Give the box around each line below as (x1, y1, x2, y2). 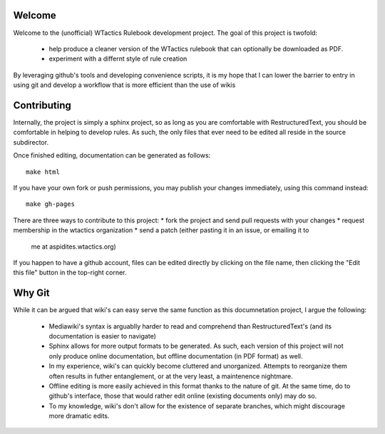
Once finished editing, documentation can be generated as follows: (13, 151, 211, 160)
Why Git (13, 287, 50, 299)
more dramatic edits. (48, 412, 110, 420)
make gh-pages (26, 200, 75, 208)
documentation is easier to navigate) (48, 331, 157, 340)
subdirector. (13, 138, 49, 146)
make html (26, 167, 60, 176)
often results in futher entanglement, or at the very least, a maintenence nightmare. (48, 371, 293, 381)
